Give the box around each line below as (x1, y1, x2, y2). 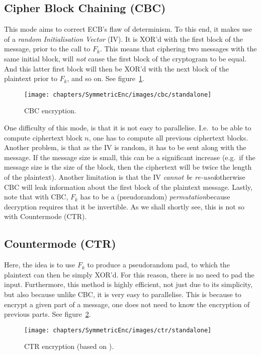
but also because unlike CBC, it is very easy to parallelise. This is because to (4, 289, 241, 299)
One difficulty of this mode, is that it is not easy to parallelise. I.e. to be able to (4, 122, 251, 133)
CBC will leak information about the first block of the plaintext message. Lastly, (4, 181, 252, 192)
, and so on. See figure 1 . (67, 73, 144, 84)
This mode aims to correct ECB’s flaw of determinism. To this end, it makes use (4, 24, 252, 34)
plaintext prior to (4, 73, 57, 84)
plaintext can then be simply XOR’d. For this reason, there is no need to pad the (4, 269, 254, 279)
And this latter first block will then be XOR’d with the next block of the (4, 63, 229, 74)
